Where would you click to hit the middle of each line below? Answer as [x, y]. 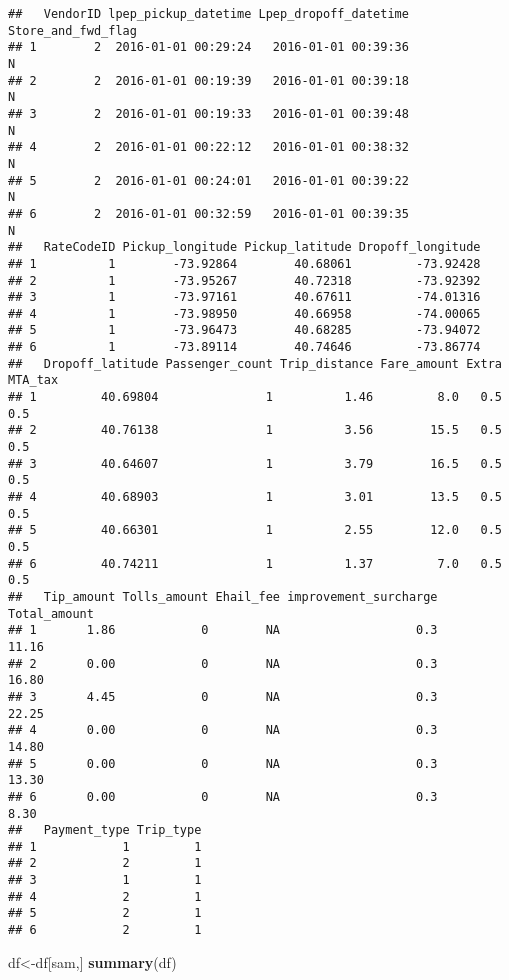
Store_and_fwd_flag [72, 30]
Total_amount [51, 613]
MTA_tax [33, 380]
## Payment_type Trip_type [105, 830]
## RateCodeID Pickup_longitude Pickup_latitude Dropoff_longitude [244, 247]
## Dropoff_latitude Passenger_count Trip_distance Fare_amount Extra [255, 363]
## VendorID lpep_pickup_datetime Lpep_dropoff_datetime [208, 14]
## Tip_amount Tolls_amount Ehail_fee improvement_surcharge [223, 596]
